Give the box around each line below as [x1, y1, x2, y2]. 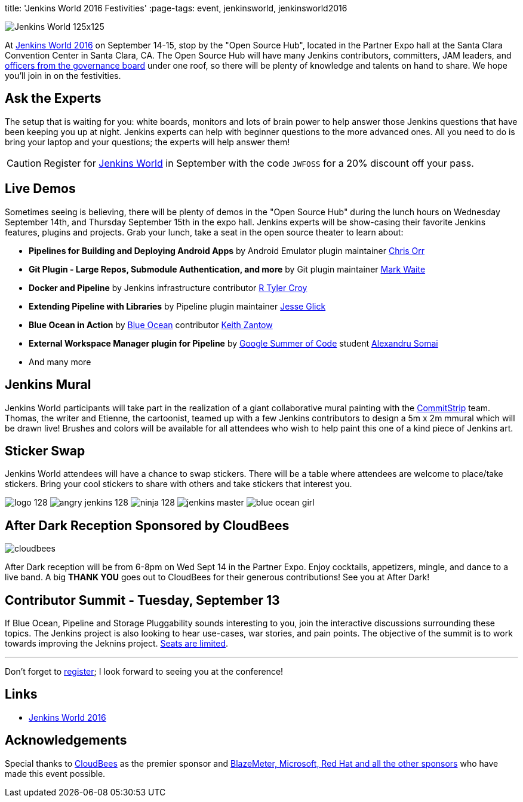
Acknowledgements [5, 733, 127, 748]
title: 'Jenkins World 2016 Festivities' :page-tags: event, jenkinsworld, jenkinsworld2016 [5, 3, 347, 13]
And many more [29, 356, 91, 367]
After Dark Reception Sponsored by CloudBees [5, 518, 290, 533]
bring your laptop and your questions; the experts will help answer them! [5, 136, 290, 147]
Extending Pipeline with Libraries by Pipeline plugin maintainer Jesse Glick [29, 301, 326, 311]
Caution [7, 157, 42, 169]
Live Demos [5, 181, 76, 197]
